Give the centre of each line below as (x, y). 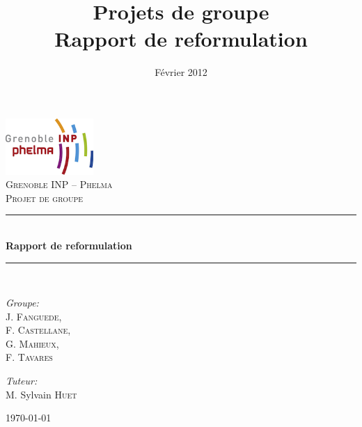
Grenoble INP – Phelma (59, 184)
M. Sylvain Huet (41, 394)
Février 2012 (181, 72)
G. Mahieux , (32, 343)
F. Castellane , (38, 330)
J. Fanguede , (34, 316)
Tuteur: (22, 381)
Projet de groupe (45, 197)
